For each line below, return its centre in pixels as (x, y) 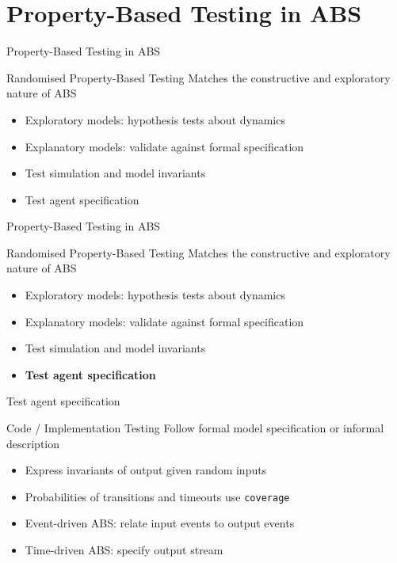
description (33, 443)
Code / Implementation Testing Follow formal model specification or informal (195, 428)
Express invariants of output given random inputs (146, 470)
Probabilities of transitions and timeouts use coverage (157, 496)
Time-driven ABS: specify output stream (124, 550)
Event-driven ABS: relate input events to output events (160, 523)
